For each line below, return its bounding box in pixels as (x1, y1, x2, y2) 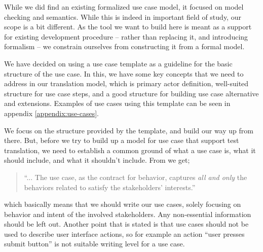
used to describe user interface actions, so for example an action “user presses (4, 228, 245, 239)
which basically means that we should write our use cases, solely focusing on (4, 199, 241, 209)
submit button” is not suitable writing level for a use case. (4, 238, 185, 249)
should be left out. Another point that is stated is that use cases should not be (4, 219, 249, 229)
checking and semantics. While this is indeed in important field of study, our (4, 11, 241, 22)
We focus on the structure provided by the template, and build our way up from (4, 125, 253, 135)
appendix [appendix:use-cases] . (4, 107, 99, 118)
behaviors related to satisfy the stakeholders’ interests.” (24, 182, 196, 192)
